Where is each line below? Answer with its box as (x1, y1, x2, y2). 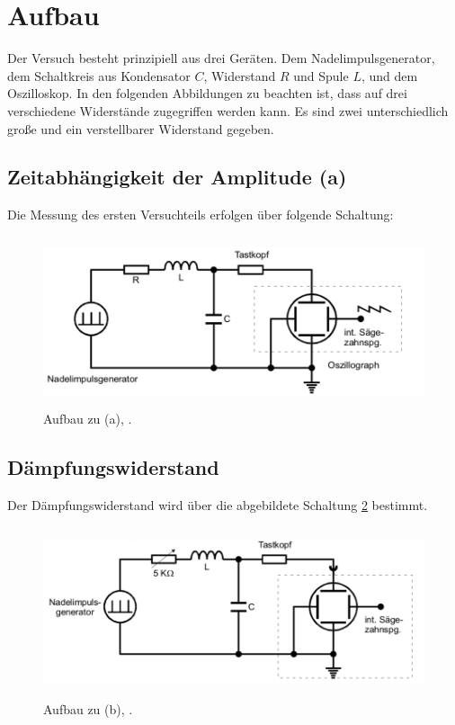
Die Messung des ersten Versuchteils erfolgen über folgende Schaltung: (7, 205, 394, 224)
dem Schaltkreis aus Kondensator (7, 66, 191, 85)
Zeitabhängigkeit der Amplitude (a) (7, 163, 347, 191)
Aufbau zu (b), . (43, 700, 133, 719)
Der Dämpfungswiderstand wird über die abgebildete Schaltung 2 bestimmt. (7, 496, 428, 515)
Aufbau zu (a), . (43, 409, 132, 428)
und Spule (293, 66, 349, 85)
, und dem (361, 66, 418, 85)
